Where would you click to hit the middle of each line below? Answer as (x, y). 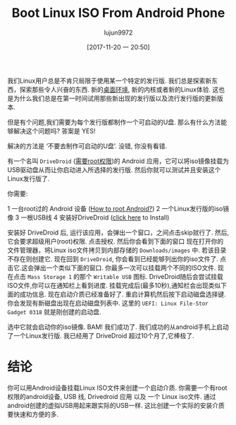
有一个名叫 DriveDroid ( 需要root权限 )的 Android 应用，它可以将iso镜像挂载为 (118, 161)
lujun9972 (118, 32)
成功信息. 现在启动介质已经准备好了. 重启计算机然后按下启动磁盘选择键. (123, 294)
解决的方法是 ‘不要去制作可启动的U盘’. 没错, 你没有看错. (87, 145)
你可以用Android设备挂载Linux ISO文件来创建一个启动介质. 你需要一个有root (117, 388)
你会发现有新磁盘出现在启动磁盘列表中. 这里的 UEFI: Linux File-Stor (108, 303)
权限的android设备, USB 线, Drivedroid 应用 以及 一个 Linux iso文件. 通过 (112, 396)
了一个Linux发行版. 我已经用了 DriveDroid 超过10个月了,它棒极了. (101, 335)
